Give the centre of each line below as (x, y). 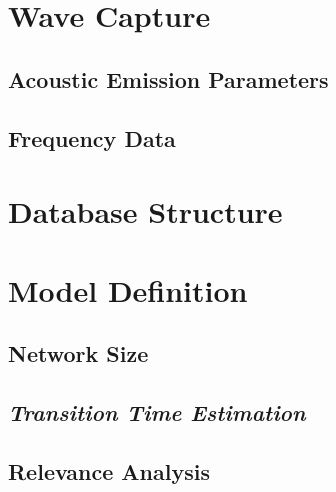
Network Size (78, 353)
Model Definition (128, 289)
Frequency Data (92, 137)
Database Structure (145, 211)
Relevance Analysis (109, 470)
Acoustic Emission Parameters (168, 78)
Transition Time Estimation (157, 411)
